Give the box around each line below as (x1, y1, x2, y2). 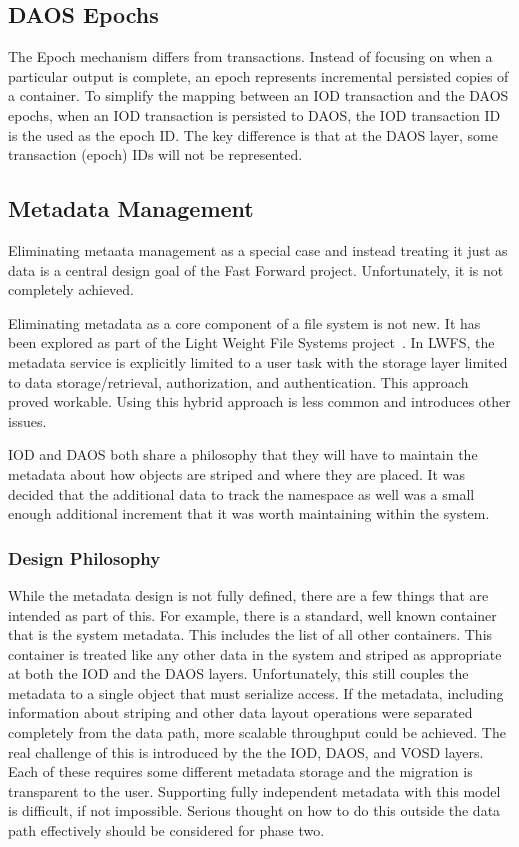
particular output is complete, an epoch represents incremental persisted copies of (8, 65, 509, 86)
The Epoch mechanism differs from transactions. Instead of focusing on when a (8, 46, 493, 67)
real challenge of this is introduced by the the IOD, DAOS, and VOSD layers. (8, 741, 484, 762)
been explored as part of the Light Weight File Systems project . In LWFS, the (8, 332, 495, 353)
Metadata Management (8, 193, 254, 224)
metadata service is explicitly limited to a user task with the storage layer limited (8, 351, 508, 372)
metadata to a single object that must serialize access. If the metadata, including (8, 682, 504, 703)
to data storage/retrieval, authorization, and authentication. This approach (8, 371, 469, 392)
